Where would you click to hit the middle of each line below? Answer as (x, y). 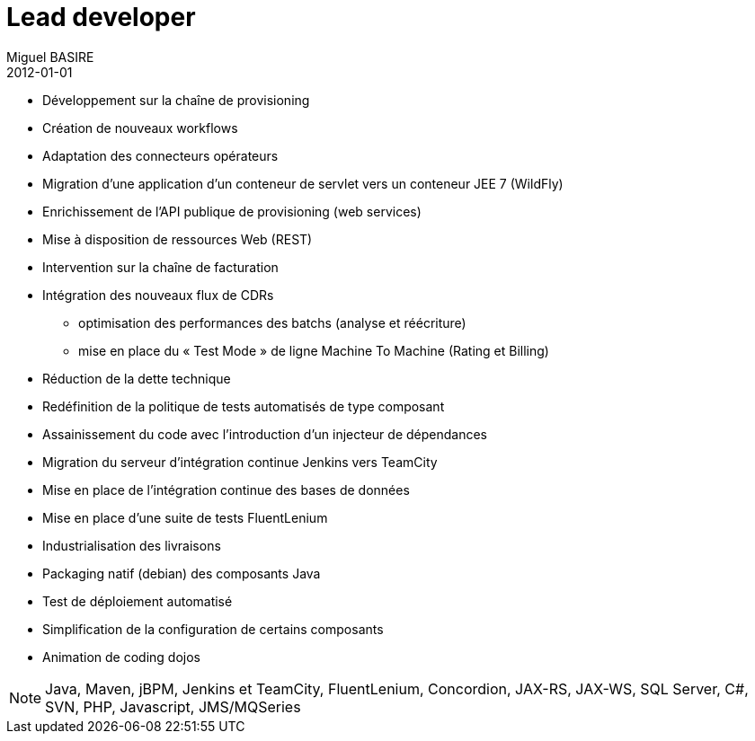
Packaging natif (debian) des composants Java (182, 573)
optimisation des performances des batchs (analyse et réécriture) (272, 322)
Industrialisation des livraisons (132, 545)
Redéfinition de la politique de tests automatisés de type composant (244, 406)
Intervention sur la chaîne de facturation (160, 267)
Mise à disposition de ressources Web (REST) (178, 239)
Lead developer (101, 17)
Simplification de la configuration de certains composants (213, 629)
